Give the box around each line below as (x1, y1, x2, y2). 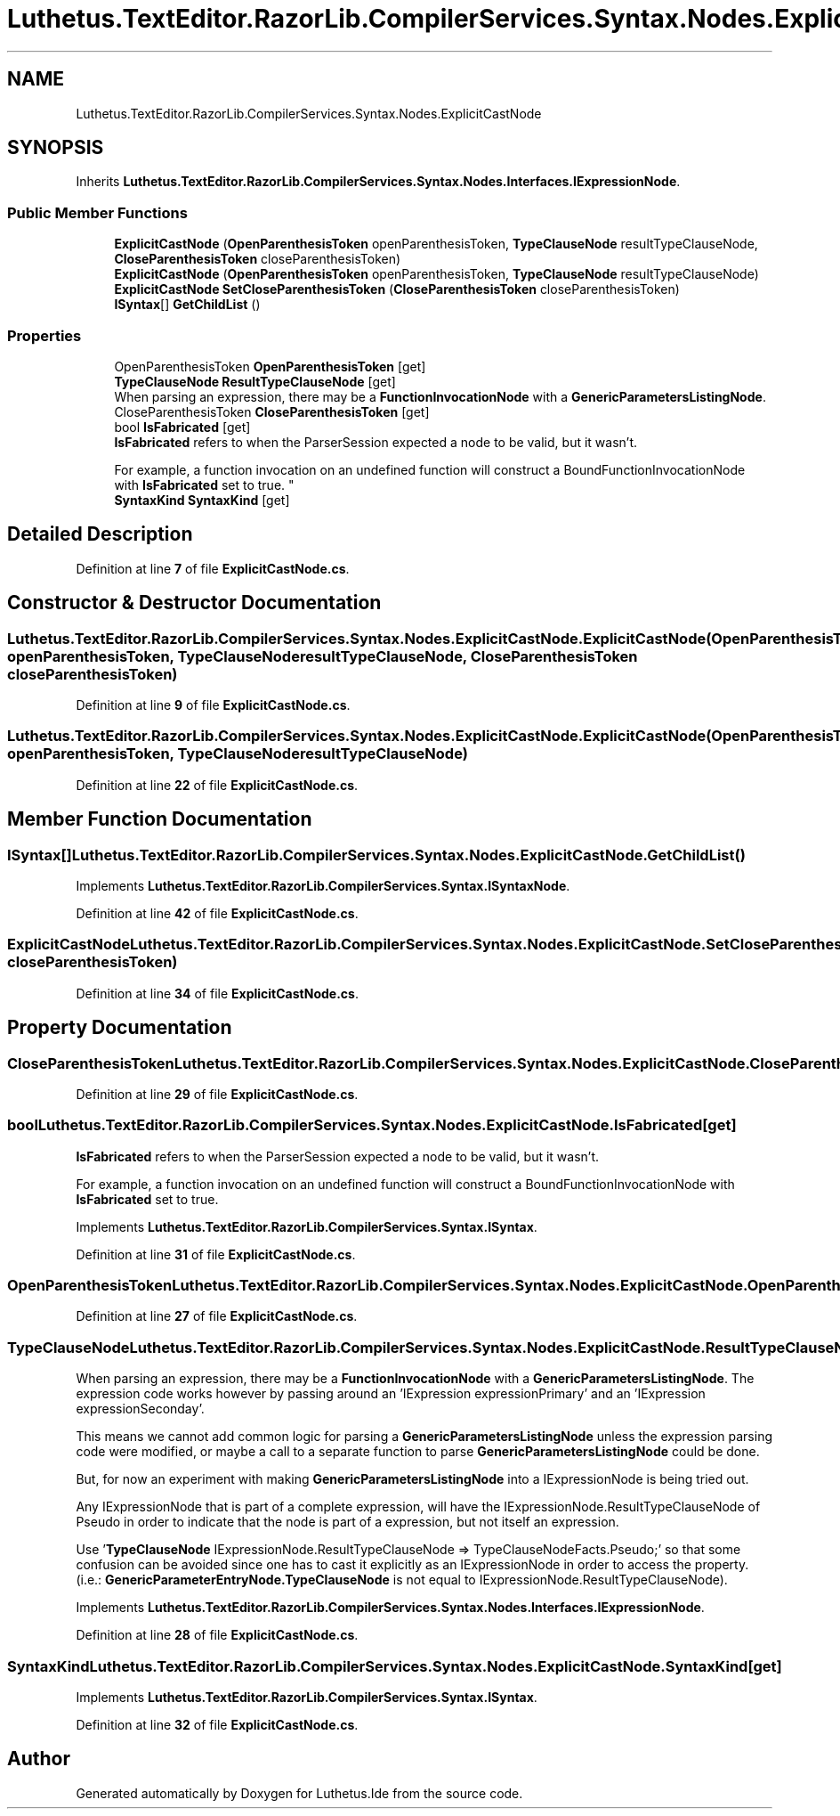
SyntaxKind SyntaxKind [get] (114, 492, 290, 508)
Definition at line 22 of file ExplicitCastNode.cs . (76, 777, 359, 793)
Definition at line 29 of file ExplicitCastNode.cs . (76, 1086, 359, 1102)
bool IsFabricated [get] (114, 419, 251, 435)
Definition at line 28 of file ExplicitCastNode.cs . (76, 1627, 359, 1643)
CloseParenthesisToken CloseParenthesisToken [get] (114, 403, 430, 419)
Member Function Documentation (7, 808, 312, 831)
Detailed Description (7, 523, 193, 546)
